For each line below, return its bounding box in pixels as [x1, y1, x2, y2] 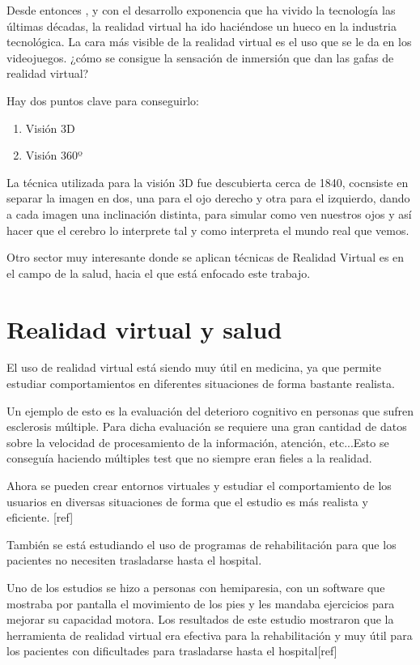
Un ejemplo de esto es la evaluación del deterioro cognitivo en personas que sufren [6, 402, 414, 419]
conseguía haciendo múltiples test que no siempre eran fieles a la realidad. [6, 450, 372, 467]
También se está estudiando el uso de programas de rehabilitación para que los [6, 535, 397, 552]
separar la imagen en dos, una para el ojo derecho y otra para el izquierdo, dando [6, 190, 410, 207]
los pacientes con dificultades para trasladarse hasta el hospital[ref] [6, 642, 337, 659]
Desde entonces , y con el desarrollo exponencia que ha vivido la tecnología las [6, 2, 396, 18]
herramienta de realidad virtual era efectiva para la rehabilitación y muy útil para [6, 626, 413, 643]
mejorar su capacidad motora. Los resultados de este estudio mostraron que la [6, 611, 394, 628]
